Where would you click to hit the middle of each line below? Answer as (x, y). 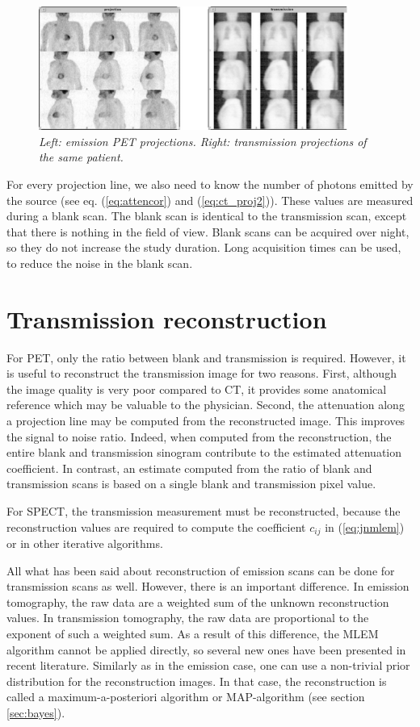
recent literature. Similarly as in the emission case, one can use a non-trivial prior (208, 665)
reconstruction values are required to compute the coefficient (156, 526)
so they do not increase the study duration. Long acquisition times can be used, (204, 247)
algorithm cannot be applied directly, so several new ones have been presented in (206, 649)
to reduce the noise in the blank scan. (100, 263)
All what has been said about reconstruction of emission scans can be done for (201, 570)
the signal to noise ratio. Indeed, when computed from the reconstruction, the (199, 436)
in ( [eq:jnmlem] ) (365, 526)
